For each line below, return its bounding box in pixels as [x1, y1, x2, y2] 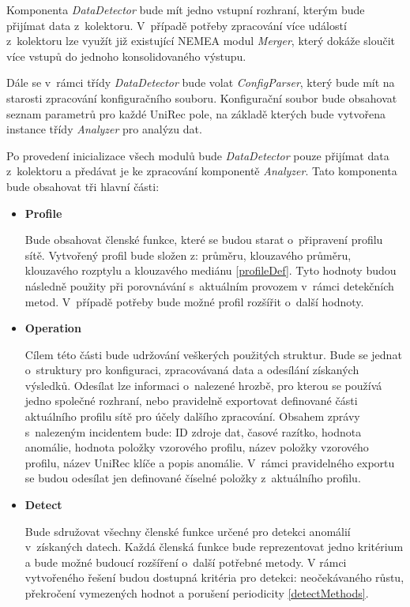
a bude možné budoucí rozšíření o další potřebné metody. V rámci [24, 553, 347, 570]
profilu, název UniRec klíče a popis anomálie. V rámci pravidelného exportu [24, 454, 395, 470]
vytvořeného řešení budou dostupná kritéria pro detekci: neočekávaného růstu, [24, 569, 404, 586]
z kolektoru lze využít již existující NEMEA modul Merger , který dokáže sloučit [6, 32, 396, 49]
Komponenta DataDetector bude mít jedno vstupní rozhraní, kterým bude [6, 2, 365, 17]
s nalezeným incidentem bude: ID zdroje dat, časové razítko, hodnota [24, 423, 362, 440]
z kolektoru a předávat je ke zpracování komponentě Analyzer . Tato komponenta [6, 163, 397, 179]
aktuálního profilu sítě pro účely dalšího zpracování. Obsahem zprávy [24, 408, 360, 425]
